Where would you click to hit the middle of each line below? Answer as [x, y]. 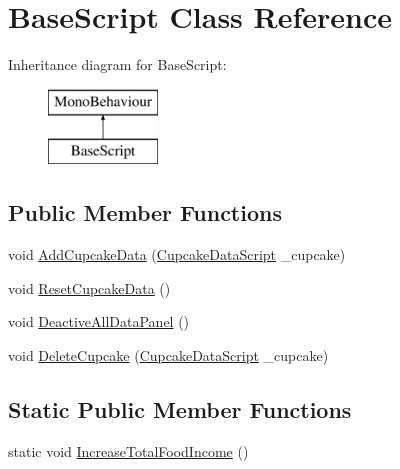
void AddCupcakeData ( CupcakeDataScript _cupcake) [177, 254]
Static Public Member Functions [180, 408]
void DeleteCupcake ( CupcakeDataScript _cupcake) [168, 354]
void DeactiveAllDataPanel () [99, 321]
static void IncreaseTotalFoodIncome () [128, 450]
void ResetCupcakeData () [89, 287]
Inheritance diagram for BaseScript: [117, 64]
